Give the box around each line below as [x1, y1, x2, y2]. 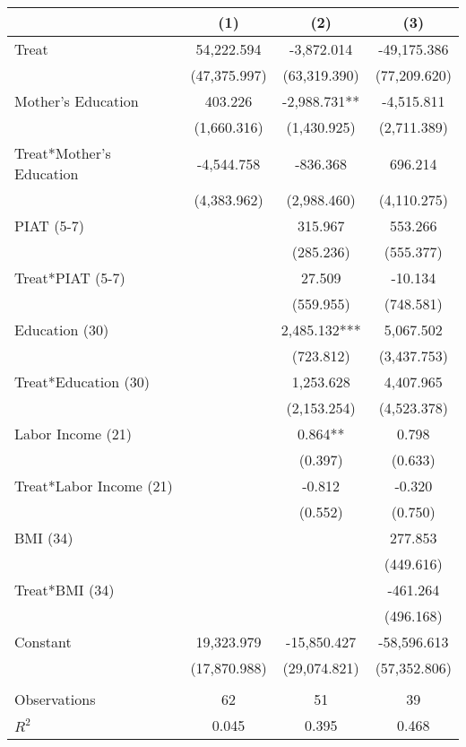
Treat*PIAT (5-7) [14, 267, 125, 288]
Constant [14, 631, 72, 652]
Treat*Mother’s [14, 143, 111, 163]
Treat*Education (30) [14, 371, 150, 392]
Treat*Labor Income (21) [14, 475, 173, 496]
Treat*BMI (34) [14, 579, 115, 600]
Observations [14, 689, 96, 709]
